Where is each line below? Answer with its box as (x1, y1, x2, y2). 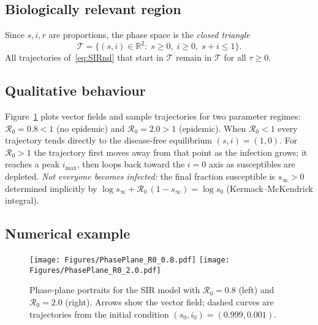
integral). (5, 194, 39, 207)
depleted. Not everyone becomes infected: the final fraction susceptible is (5, 170, 276, 183)
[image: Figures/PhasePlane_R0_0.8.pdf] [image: (29, 256, 230, 265)
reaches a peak (5, 158, 60, 170)
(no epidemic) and (56, 121, 125, 134)
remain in (175, 51, 212, 64)
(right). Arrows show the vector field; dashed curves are (65, 295, 274, 308)
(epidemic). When (178, 121, 246, 134)
